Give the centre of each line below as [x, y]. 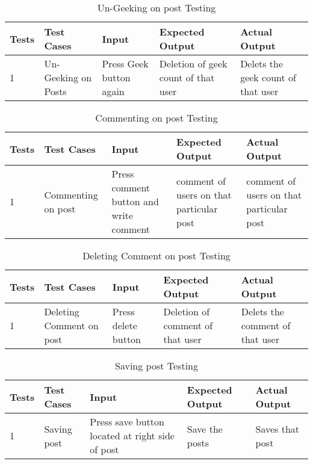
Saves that [277, 428]
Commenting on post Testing [156, 118]
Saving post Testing [156, 366]
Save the [205, 428]
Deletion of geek [193, 63]
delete [125, 325]
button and [135, 201]
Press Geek [125, 63]
